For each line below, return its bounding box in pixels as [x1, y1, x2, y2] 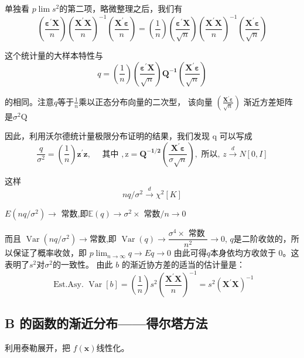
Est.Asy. [53, 281, 84, 289]
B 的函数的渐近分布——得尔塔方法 [5, 314, 208, 332]
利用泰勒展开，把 [5, 342, 70, 354]
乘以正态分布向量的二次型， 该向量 [78, 95, 213, 107]
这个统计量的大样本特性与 [5, 49, 103, 62]
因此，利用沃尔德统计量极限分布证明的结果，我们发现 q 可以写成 [5, 130, 252, 142]
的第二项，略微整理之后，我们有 [59, 2, 183, 14]
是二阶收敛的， [233, 232, 291, 244]
